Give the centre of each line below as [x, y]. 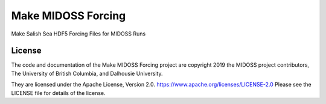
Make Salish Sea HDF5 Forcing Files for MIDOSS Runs [78, 34]
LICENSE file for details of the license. [58, 93]
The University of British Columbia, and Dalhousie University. [87, 73]
